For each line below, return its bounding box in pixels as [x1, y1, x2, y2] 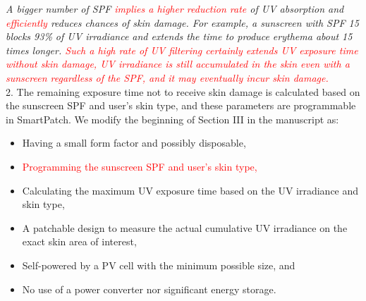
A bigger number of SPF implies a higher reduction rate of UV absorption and [6, 1, 344, 16]
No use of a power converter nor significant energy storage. [22, 281, 276, 296]
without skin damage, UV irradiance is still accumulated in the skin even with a [6, 56, 350, 71]
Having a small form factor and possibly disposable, [22, 135, 246, 150]
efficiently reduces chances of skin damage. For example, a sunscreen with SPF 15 [6, 15, 359, 30]
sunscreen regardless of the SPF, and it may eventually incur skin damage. [6, 70, 329, 85]
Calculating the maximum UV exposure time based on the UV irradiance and [22, 183, 359, 197]
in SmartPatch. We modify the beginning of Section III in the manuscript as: [6, 111, 339, 126]
